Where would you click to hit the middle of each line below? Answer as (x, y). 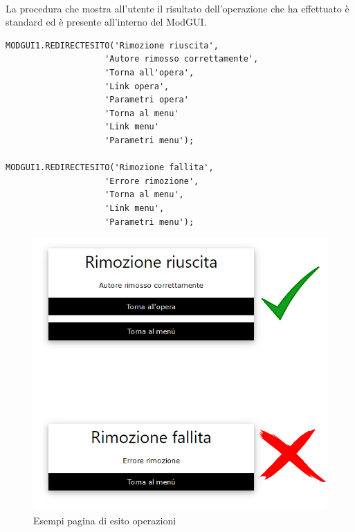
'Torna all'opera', (149, 72)
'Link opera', (137, 86)
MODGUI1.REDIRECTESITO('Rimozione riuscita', (112, 45)
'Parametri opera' (147, 100)
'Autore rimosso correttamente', (182, 59)
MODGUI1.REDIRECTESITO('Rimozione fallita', (110, 168)
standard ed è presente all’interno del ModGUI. (106, 22)
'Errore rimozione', (152, 181)
